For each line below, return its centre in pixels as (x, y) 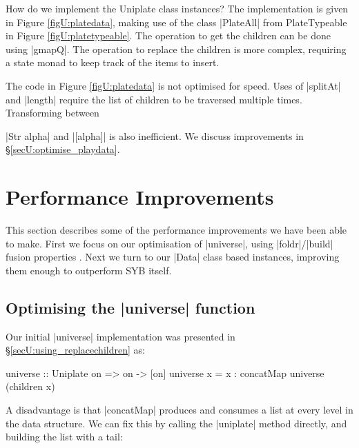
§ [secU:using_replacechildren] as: (75, 350)
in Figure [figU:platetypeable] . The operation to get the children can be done (168, 35)
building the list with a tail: (64, 437)
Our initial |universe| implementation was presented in (120, 336)
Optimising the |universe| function (130, 307)
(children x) (30, 386)
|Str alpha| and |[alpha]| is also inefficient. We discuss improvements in (155, 135)
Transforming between (52, 113)
